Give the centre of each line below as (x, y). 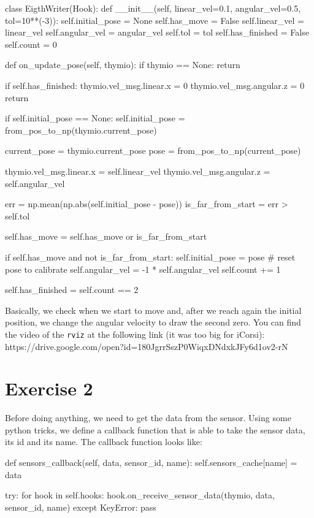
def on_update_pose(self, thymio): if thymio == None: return (123, 65)
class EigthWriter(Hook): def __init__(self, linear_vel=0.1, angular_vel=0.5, (153, 8)
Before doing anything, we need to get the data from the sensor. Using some (148, 418)
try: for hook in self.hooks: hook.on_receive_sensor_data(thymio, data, (140, 495)
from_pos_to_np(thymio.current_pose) (81, 130)
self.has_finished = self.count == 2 (72, 290)
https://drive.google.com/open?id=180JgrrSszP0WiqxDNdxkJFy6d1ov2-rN (147, 346)
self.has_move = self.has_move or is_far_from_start (106, 236)
